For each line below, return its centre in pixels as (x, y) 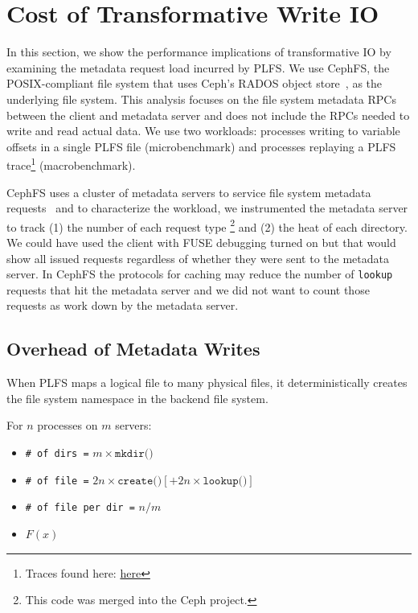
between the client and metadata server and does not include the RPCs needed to (208, 115)
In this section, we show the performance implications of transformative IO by (199, 52)
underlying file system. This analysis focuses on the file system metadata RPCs (201, 99)
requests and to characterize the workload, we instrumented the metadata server (207, 208)
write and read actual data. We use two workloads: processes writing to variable (203, 131)
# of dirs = (57, 453)
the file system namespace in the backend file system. (137, 398)
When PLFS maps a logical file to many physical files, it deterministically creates (207, 383)
